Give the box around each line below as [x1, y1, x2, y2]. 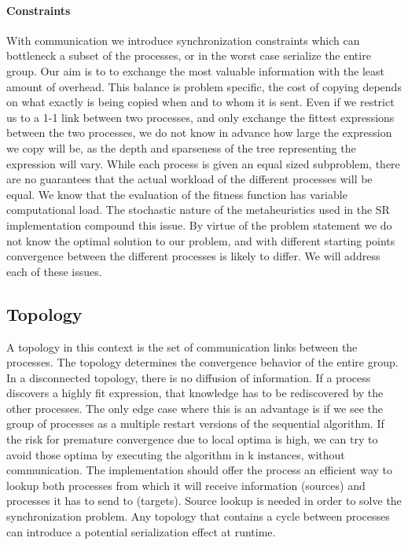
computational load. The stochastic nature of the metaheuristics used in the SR [6, 201, 390, 218]
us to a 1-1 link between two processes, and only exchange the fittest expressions [6, 109, 395, 125]
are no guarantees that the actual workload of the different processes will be [6, 171, 373, 187]
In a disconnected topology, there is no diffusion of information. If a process [6, 369, 371, 385]
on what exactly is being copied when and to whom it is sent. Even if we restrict [6, 94, 395, 110]
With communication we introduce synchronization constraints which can [6, 31, 360, 48]
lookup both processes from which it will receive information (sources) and [6, 477, 366, 493]
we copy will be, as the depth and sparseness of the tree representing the [6, 139, 356, 156]
